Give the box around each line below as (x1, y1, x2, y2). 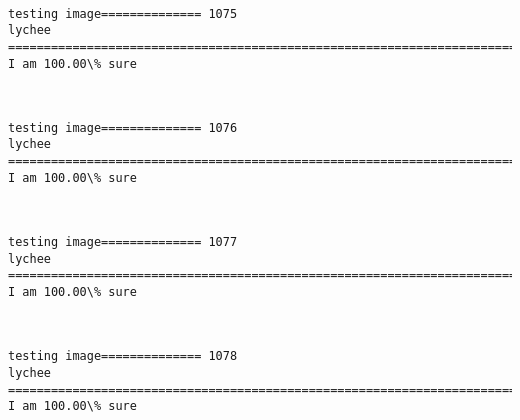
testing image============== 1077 (8, 235, 238, 250)
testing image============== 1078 (8, 349, 238, 364)
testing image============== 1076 (8, 120, 238, 135)
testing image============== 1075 (8, 6, 238, 21)
